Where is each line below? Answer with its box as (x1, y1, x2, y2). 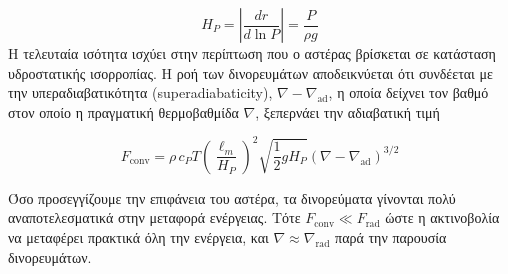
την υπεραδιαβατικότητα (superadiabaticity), (8, 82, 273, 103)
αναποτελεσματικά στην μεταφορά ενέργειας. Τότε (8, 207, 301, 228)
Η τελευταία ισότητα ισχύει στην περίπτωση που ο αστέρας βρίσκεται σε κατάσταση (8, 43, 496, 63)
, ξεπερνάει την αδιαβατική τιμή (255, 101, 440, 122)
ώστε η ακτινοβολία (385, 207, 500, 228)
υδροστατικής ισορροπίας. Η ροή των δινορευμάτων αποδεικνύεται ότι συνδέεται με (8, 62, 493, 83)
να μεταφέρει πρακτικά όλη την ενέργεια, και (8, 227, 269, 248)
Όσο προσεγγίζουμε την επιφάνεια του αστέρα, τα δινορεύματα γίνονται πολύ (8, 187, 456, 208)
